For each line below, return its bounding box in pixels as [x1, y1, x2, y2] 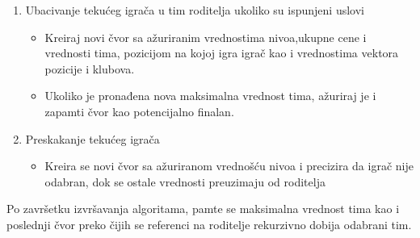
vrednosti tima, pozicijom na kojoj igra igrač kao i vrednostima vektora [44, 44, 399, 61]
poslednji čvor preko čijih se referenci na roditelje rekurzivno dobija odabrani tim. [6, 215, 412, 232]
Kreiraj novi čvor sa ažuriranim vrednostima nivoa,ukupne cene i [44, 28, 367, 45]
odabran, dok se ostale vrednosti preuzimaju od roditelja [44, 173, 325, 190]
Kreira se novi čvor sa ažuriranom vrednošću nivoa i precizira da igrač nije [44, 157, 414, 174]
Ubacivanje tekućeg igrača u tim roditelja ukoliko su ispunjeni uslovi [25, 2, 364, 18]
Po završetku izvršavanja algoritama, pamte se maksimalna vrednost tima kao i [6, 200, 400, 217]
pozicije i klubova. [44, 60, 135, 77]
